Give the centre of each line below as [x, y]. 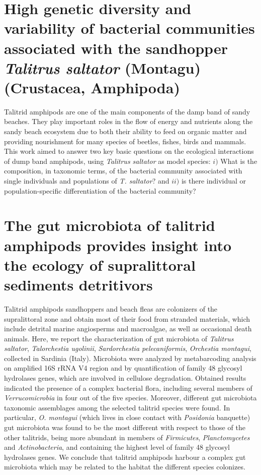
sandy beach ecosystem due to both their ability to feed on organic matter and [125, 131]
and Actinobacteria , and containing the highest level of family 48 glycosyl [117, 447]
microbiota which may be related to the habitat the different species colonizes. [125, 467]
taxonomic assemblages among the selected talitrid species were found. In [117, 407]
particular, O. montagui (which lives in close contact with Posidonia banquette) [127, 417]
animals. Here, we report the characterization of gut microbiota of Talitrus [119, 338]
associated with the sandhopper [116, 48]
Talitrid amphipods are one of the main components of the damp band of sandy [127, 111]
